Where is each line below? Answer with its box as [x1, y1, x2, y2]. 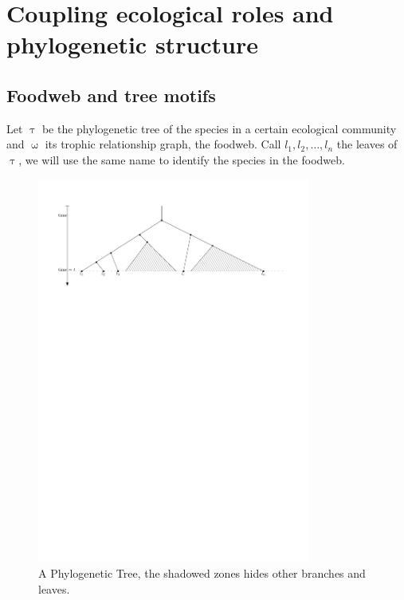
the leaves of [336, 136, 398, 152]
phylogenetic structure [6, 28, 259, 61]
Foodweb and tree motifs [6, 82, 216, 107]
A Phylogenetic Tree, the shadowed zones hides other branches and [38, 565, 366, 582]
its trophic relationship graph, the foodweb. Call [45, 136, 281, 152]
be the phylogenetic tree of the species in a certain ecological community [41, 120, 397, 136]
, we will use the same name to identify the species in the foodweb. [18, 151, 345, 168]
